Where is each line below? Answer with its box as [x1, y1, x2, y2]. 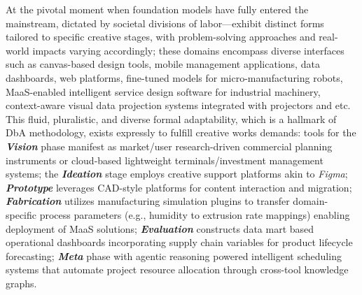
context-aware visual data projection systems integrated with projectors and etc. [6, 98, 351, 113]
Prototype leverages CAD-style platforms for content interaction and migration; [6, 180, 352, 194]
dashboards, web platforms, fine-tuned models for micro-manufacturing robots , [6, 70, 343, 85]
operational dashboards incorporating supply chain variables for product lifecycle [6, 235, 353, 250]
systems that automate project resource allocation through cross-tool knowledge [6, 262, 349, 277]
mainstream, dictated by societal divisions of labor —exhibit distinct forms [6, 15, 324, 30]
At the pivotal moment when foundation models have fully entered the [6, 2, 309, 16]
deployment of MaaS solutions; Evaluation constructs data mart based [6, 221, 314, 236]
